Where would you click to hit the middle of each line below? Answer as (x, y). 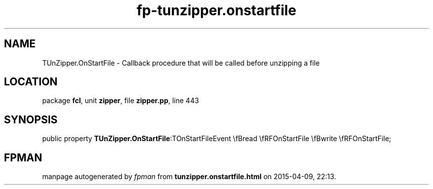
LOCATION (31, 82)
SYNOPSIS (31, 119)
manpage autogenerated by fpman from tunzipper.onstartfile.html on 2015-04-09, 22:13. (189, 177)
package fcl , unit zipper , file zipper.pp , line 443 (121, 101)
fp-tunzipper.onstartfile (216, 10)
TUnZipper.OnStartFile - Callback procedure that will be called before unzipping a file (181, 63)
